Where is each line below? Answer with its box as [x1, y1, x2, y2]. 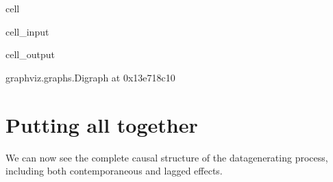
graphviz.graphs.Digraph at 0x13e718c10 [5, 70, 175, 84]
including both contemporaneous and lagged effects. [5, 164, 223, 178]
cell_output [5, 47, 55, 62]
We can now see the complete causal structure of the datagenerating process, [5, 150, 328, 164]
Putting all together [5, 110, 198, 138]
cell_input [5, 24, 49, 38]
